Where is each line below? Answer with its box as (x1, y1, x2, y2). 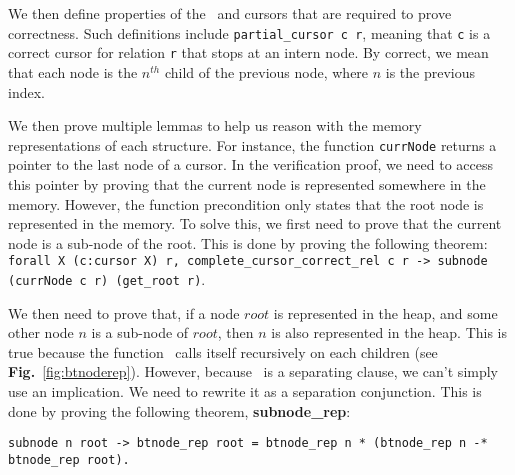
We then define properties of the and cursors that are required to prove (8, 3, 452, 23)
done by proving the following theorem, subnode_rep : (8, 400, 351, 421)
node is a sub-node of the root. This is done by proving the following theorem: (8, 232, 488, 253)
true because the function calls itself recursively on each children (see (8, 341, 438, 362)
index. (8, 81, 45, 102)
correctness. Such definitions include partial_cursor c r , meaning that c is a (8, 22, 491, 43)
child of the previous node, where (164, 61, 369, 82)
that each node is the (8, 61, 138, 82)
